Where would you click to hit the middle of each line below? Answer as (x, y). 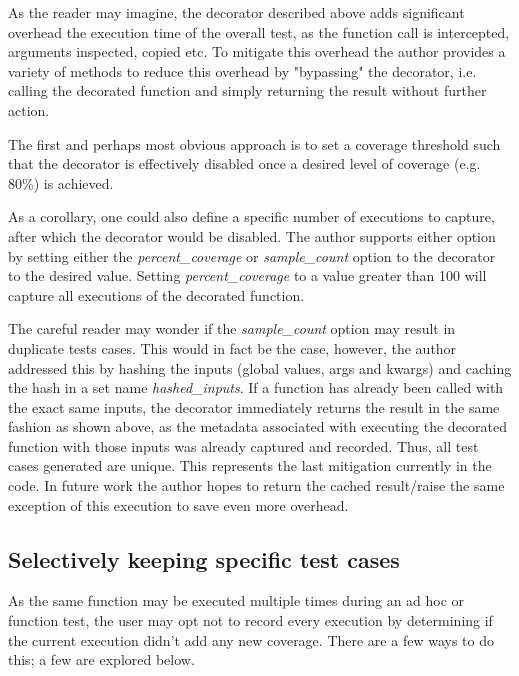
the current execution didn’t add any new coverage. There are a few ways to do (251, 639)
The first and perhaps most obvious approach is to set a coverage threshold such (254, 143)
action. (29, 109)
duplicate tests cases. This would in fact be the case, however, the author (232, 347)
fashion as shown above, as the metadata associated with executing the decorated (258, 426)
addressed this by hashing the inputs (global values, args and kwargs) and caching (260, 367)
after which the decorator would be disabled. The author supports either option (252, 235)
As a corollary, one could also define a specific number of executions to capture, (251, 216)
